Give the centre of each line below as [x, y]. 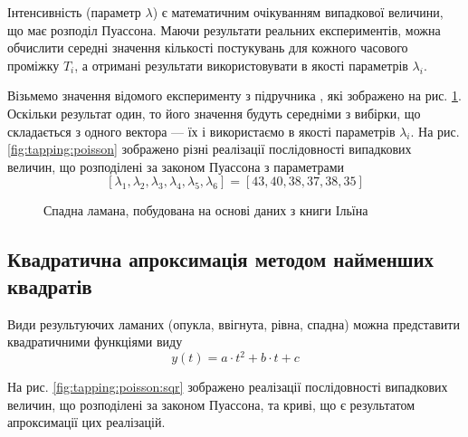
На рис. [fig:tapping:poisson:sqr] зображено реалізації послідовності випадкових [228, 387]
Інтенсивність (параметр [74, 12]
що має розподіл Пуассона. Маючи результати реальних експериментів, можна [224, 29]
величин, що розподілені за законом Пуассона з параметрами [176, 166]
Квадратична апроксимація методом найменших [221, 259]
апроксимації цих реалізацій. [86, 422]
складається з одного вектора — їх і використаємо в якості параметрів [201, 131]
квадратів [50, 285]
